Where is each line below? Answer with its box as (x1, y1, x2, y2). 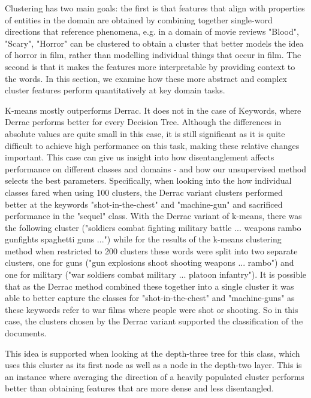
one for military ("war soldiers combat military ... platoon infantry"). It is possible (5, 268, 307, 281)
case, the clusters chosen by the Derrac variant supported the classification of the (5, 315, 303, 327)
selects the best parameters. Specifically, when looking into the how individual (5, 174, 292, 187)
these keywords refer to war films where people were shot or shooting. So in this (5, 303, 298, 315)
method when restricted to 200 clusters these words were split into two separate (5, 244, 298, 257)
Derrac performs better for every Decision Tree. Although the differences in (5, 116, 282, 128)
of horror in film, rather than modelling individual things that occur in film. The (5, 48, 301, 61)
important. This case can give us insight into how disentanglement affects (5, 151, 274, 163)
